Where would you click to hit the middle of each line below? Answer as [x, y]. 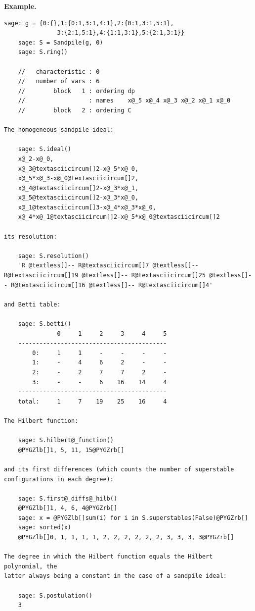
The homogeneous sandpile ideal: [59, 130]
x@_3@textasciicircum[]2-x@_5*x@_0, [78, 169]
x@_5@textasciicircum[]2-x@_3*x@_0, [78, 198]
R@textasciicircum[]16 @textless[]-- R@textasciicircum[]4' [112, 285]
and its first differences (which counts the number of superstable [119, 469]
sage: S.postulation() [55, 595]
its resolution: [31, 236]
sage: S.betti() [45, 324]
